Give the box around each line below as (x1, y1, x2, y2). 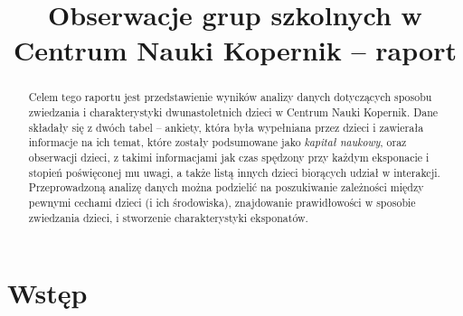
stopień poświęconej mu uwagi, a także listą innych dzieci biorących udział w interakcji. (28, 164, 440, 180)
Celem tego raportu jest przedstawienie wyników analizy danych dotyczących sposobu (28, 89, 432, 105)
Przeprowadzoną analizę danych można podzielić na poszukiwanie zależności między (28, 180, 424, 195)
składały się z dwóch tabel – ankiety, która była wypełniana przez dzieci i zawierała (28, 119, 424, 135)
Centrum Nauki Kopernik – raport (14, 32, 457, 69)
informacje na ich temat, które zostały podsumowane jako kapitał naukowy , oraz (28, 135, 407, 150)
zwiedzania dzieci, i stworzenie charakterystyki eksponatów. (28, 209, 308, 225)
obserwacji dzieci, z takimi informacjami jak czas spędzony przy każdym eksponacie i (28, 149, 430, 164)
